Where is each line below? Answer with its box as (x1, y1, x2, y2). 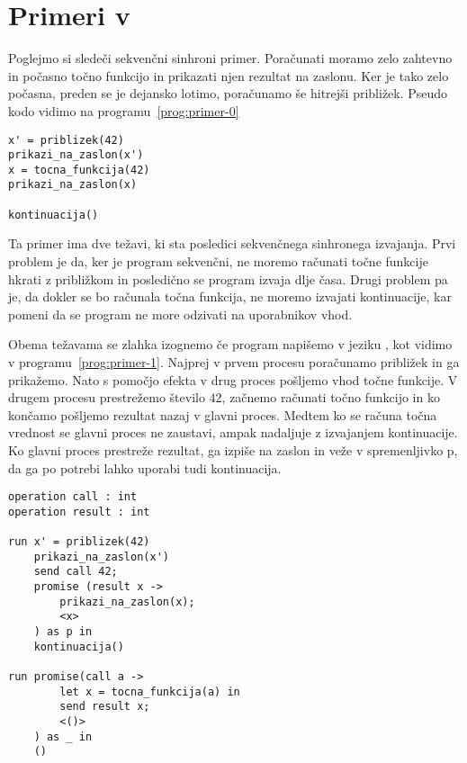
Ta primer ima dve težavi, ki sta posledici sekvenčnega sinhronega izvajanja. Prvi (8, 234, 456, 253)
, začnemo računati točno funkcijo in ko (221, 388, 440, 407)
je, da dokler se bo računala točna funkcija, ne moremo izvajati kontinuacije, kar (8, 287, 452, 306)
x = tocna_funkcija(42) (8, 163, 150, 176)
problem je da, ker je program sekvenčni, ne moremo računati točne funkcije (8, 252, 428, 271)
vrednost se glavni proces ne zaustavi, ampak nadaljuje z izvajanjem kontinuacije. (8, 423, 458, 442)
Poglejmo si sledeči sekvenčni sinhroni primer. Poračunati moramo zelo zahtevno (8, 49, 453, 67)
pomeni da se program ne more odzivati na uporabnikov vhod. (8, 304, 353, 323)
